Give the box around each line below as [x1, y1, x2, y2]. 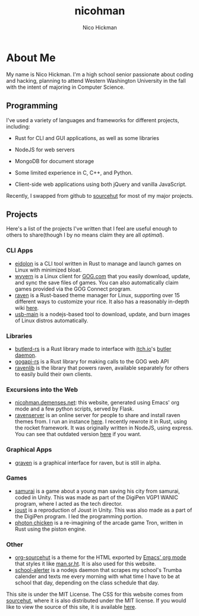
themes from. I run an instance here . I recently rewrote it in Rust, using [14, 418, 187, 425]
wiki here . [14, 304, 39, 311]
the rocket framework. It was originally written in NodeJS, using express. [14, 424, 193, 431]
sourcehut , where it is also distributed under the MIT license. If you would [6, 597, 187, 604]
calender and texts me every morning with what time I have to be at [14, 573, 180, 580]
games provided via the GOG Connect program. [14, 285, 132, 293]
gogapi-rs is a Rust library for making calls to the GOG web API [14, 357, 169, 365]
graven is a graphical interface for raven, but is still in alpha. [14, 459, 162, 466]
